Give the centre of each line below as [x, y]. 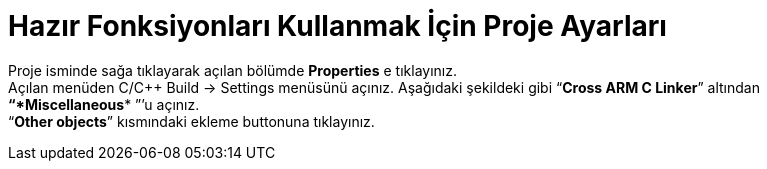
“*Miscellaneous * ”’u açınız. [104, 104]
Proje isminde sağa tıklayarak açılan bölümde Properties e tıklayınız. [232, 70]
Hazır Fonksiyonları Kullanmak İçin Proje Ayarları [337, 26]
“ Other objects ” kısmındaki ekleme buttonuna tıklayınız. [191, 121]
